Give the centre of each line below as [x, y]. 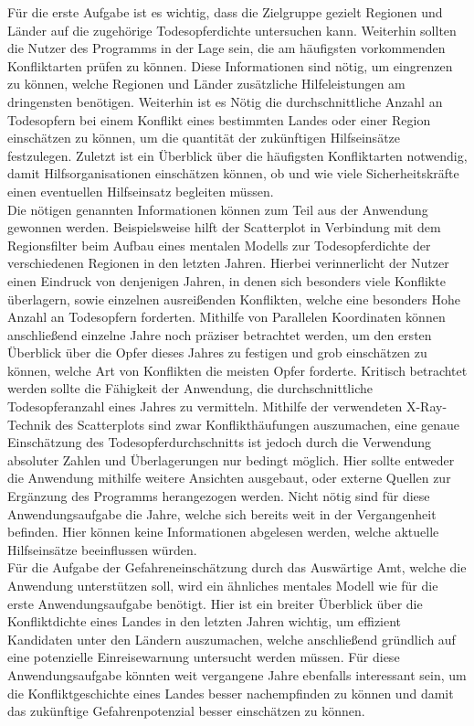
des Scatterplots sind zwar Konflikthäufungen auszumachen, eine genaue [258, 424]
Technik [29, 424]
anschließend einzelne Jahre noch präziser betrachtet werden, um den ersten [220, 334]
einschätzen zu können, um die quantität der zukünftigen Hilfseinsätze [204, 138]
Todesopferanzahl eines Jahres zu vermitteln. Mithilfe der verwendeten [205, 406]
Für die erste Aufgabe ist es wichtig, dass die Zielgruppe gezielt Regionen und [225, 12]
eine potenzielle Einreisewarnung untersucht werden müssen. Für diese [204, 657]
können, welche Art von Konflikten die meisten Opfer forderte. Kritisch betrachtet [237, 370]
